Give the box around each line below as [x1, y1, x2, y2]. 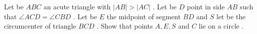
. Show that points [97, 21, 153, 31]
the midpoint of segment [106, 11, 181, 21]
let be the [216, 11, 246, 21]
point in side [187, 1, 225, 11]
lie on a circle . [199, 21, 244, 31]
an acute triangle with [43, 1, 111, 11]
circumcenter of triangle [4, 21, 76, 31]
